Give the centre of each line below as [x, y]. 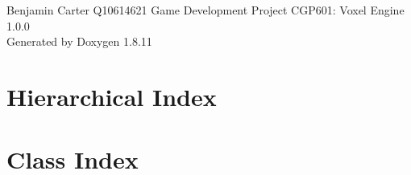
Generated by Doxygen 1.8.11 [79, 41]
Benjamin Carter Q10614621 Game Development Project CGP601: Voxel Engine [205, 10]
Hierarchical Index [112, 96]
